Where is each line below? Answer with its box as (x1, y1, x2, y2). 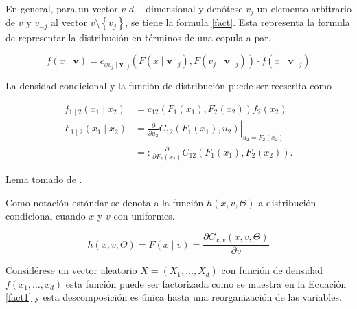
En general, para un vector (5, 1, 118, 15)
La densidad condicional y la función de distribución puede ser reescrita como (5, 78, 332, 93)
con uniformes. (113, 209, 175, 223)
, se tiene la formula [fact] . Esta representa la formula (125, 15, 350, 30)
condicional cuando (5, 209, 86, 223)
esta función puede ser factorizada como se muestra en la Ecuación (65, 276, 347, 290)
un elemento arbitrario (257, 1, 352, 15)
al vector (51, 15, 88, 30)
